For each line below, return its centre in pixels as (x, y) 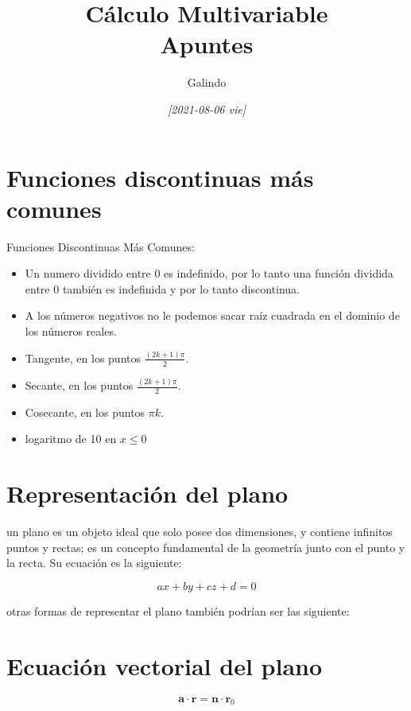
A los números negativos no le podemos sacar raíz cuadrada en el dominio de (212, 315)
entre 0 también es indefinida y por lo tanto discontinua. (162, 288)
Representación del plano (147, 493)
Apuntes (207, 44)
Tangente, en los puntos (83, 357)
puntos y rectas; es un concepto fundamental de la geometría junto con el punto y (206, 547)
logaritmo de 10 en (71, 439)
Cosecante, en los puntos (85, 412)
